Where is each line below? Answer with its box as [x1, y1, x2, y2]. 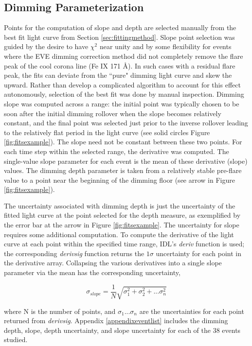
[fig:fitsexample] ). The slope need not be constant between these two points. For [4, 137, 242, 147]
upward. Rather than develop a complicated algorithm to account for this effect [4, 79, 241, 89]
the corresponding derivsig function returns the [4, 248, 144, 258]
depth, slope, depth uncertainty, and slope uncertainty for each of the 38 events [4, 325, 241, 335]
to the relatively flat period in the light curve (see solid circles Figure [4, 127, 210, 137]
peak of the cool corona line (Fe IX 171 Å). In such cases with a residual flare [4, 60, 235, 70]
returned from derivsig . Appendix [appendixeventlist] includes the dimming [4, 315, 228, 326]
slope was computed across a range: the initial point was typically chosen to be [4, 98, 239, 108]
